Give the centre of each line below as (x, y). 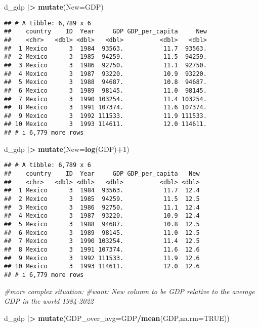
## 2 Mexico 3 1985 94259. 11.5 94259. (105, 57)
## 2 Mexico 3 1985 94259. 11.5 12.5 (102, 199)
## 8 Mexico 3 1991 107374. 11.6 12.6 (102, 249)
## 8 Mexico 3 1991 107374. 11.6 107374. (105, 108)
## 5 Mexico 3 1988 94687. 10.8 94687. (105, 82)
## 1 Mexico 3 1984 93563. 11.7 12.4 (102, 191)
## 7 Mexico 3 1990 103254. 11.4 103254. (105, 99)
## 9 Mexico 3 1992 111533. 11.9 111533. (105, 116)
